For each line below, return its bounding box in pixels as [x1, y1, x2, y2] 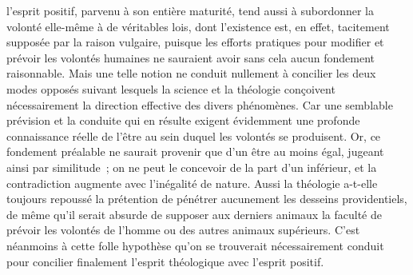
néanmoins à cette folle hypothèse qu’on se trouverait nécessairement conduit [6, 237, 384, 253]
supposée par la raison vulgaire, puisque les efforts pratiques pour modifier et [6, 34, 384, 50]
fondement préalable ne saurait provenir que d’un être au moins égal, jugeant [6, 143, 384, 160]
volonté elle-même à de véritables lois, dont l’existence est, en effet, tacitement [6, 18, 390, 34]
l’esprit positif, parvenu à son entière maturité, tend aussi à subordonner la [6, 2, 375, 18]
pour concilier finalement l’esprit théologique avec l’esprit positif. [6, 253, 324, 269]
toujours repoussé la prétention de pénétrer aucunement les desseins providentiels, [6, 190, 407, 207]
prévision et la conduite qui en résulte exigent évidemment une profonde [6, 112, 360, 129]
